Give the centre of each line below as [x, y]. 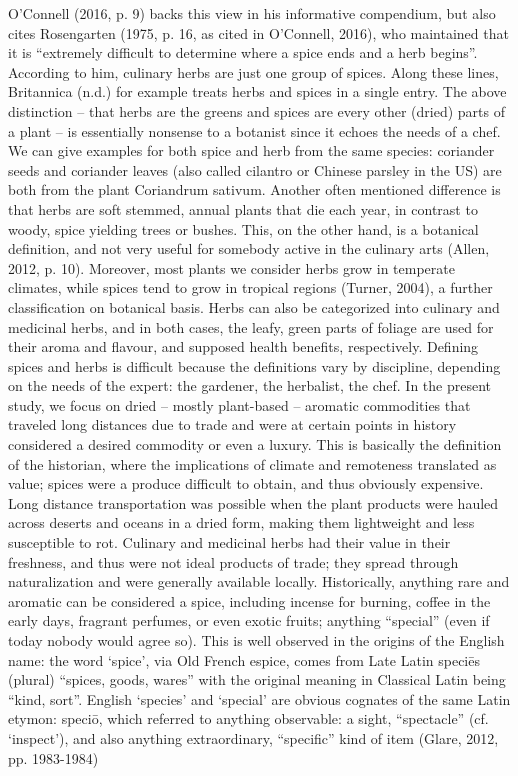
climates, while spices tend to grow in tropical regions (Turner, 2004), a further [250, 287]
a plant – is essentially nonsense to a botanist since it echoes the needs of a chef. [254, 130]
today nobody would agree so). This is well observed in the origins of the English [256, 640]
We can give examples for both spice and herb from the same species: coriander [251, 150]
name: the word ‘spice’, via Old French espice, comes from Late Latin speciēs [244, 659]
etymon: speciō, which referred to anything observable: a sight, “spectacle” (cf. [248, 718]
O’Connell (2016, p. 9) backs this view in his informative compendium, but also [252, 13]
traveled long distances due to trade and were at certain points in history [232, 424]
